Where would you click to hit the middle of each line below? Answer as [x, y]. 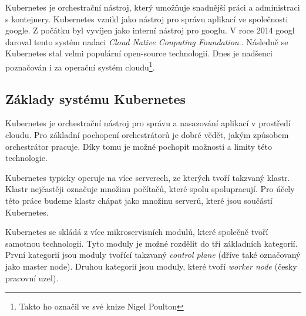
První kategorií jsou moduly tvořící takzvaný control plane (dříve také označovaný [153, 255]
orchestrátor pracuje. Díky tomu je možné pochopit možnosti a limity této [139, 146]
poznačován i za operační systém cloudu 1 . [80, 66]
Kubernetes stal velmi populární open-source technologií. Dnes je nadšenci [139, 53]
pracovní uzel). [32, 278]
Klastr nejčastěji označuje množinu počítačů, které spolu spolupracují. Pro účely [150, 189]
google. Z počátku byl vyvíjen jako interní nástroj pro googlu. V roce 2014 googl [150, 30]
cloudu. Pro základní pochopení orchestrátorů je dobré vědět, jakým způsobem [147, 135]
